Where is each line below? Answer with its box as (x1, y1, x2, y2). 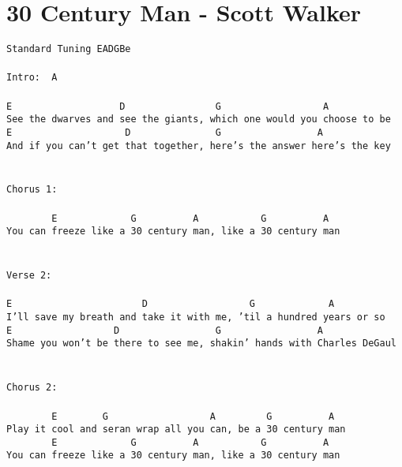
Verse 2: (6, 270, 52, 282)
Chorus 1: (6, 184, 58, 196)
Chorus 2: (6, 382, 58, 394)
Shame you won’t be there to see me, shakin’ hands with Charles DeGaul (6, 338, 396, 349)
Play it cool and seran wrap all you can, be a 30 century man (6, 424, 346, 435)
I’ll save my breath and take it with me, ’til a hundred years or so (6, 312, 385, 323)
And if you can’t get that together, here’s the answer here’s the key (6, 140, 391, 151)
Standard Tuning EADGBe (6, 43, 131, 55)
